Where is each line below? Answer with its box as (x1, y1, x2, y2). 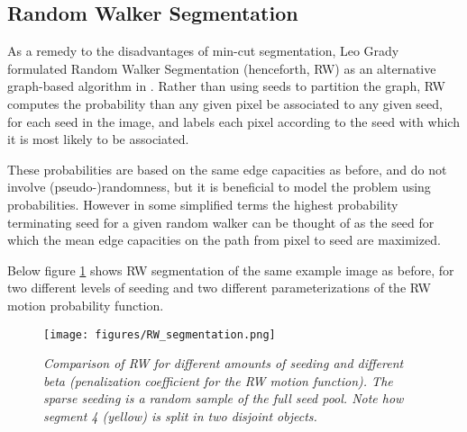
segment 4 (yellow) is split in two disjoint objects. (43, 406, 317, 425)
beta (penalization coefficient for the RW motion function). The (43, 371, 393, 390)
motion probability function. (7, 295, 164, 314)
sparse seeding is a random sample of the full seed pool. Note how (43, 389, 404, 408)
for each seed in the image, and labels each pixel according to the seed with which (7, 112, 460, 130)
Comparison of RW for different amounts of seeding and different (43, 354, 404, 373)
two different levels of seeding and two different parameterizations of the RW (7, 278, 431, 297)
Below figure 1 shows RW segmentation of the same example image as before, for (7, 260, 454, 279)
